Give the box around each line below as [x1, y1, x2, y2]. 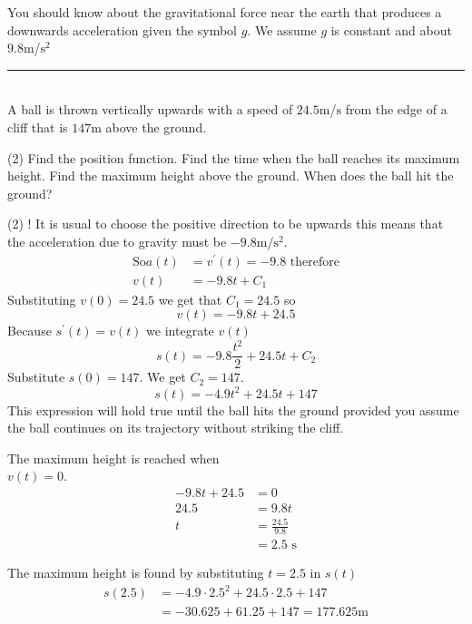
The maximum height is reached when [7, 448, 220, 467]
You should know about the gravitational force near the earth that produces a [7, 3, 442, 21]
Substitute [7, 367, 65, 386]
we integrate [146, 321, 214, 340]
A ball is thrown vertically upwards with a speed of [7, 100, 293, 119]
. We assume [247, 20, 317, 39]
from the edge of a [345, 100, 447, 119]
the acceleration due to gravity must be [7, 231, 227, 250]
